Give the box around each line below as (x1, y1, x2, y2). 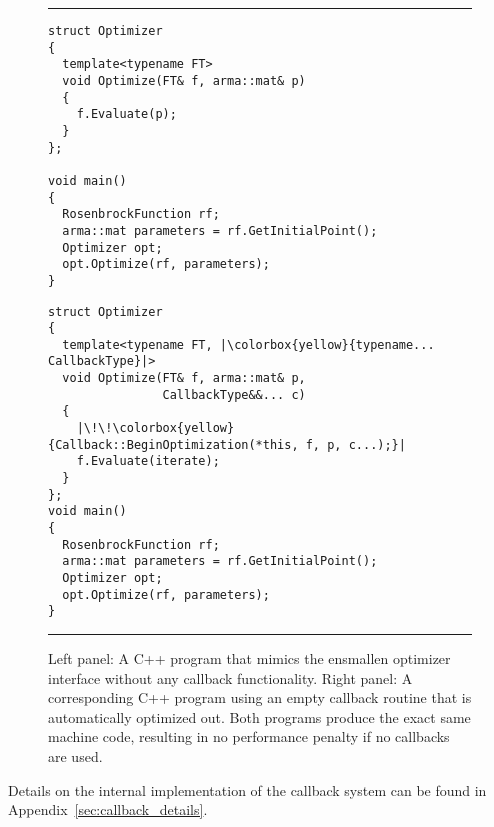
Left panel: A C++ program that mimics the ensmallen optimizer (48, 647, 451, 668)
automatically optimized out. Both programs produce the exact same (48, 706, 471, 727)
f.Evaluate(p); (76, 107, 177, 122)
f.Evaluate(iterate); (76, 454, 220, 469)
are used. (48, 745, 103, 766)
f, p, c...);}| (305, 437, 406, 452)
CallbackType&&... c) (162, 387, 306, 402)
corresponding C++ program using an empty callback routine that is (48, 687, 472, 708)
